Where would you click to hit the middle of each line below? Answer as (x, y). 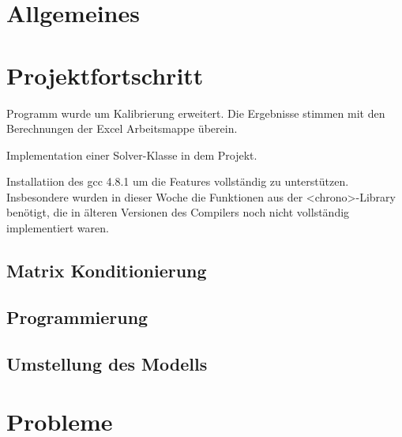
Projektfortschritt (105, 75)
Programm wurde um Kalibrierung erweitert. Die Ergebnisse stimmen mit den (196, 113)
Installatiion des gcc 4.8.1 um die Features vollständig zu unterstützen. (178, 181)
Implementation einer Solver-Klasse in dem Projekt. (132, 154)
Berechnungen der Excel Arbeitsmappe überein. (122, 128)
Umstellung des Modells (107, 363)
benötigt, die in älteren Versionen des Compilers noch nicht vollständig (178, 212)
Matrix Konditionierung (107, 271)
